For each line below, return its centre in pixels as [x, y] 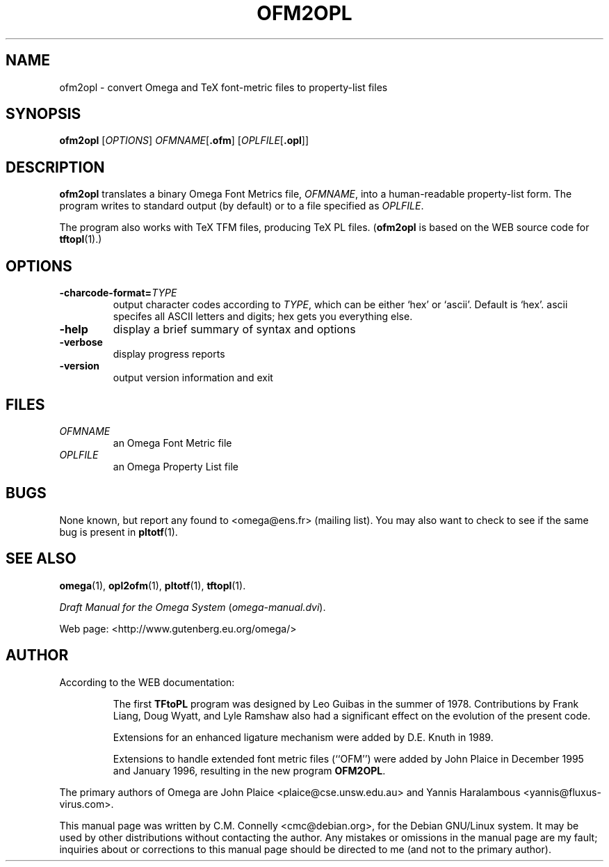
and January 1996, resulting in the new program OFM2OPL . [249, 770]
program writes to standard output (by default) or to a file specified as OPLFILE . [242, 206]
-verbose [81, 342]
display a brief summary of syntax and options [234, 329]
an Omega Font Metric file [172, 443]
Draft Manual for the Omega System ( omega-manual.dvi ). [193, 607]
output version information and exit [193, 378]
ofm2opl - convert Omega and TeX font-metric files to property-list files [224, 87]
